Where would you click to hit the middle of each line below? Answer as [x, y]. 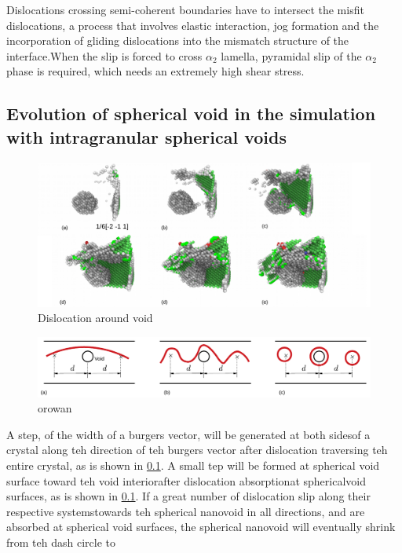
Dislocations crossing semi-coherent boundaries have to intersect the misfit [185, 9]
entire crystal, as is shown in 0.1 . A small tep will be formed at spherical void [193, 465]
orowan [55, 408]
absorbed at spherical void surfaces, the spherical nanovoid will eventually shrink [201, 527]
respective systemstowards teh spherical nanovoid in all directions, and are [186, 511]
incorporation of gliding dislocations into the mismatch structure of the [178, 40]
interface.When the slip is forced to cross [104, 55]
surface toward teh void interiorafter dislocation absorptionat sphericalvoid [186, 480]
